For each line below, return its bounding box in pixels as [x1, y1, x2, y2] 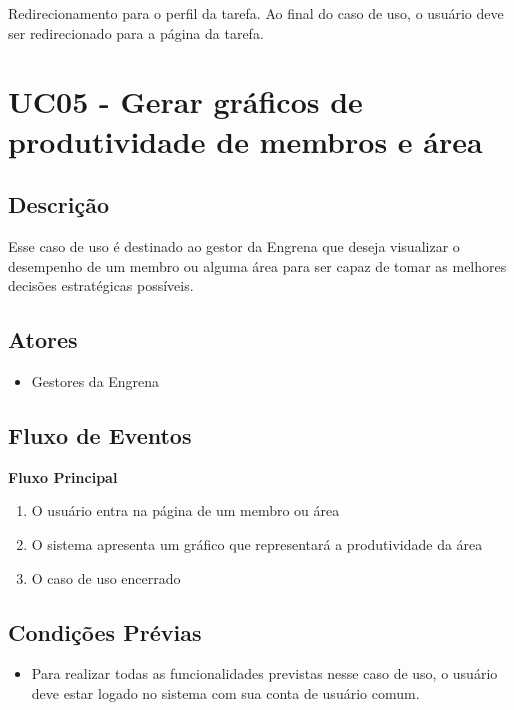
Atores [8, 324, 78, 355]
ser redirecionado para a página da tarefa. [8, 22, 264, 43]
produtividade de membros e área [8, 120, 483, 161]
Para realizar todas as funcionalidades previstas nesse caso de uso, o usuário [31, 663, 498, 684]
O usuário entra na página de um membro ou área [31, 500, 340, 521]
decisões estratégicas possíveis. [8, 275, 194, 296]
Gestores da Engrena [31, 370, 160, 391]
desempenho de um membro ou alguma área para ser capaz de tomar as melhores [8, 255, 507, 276]
